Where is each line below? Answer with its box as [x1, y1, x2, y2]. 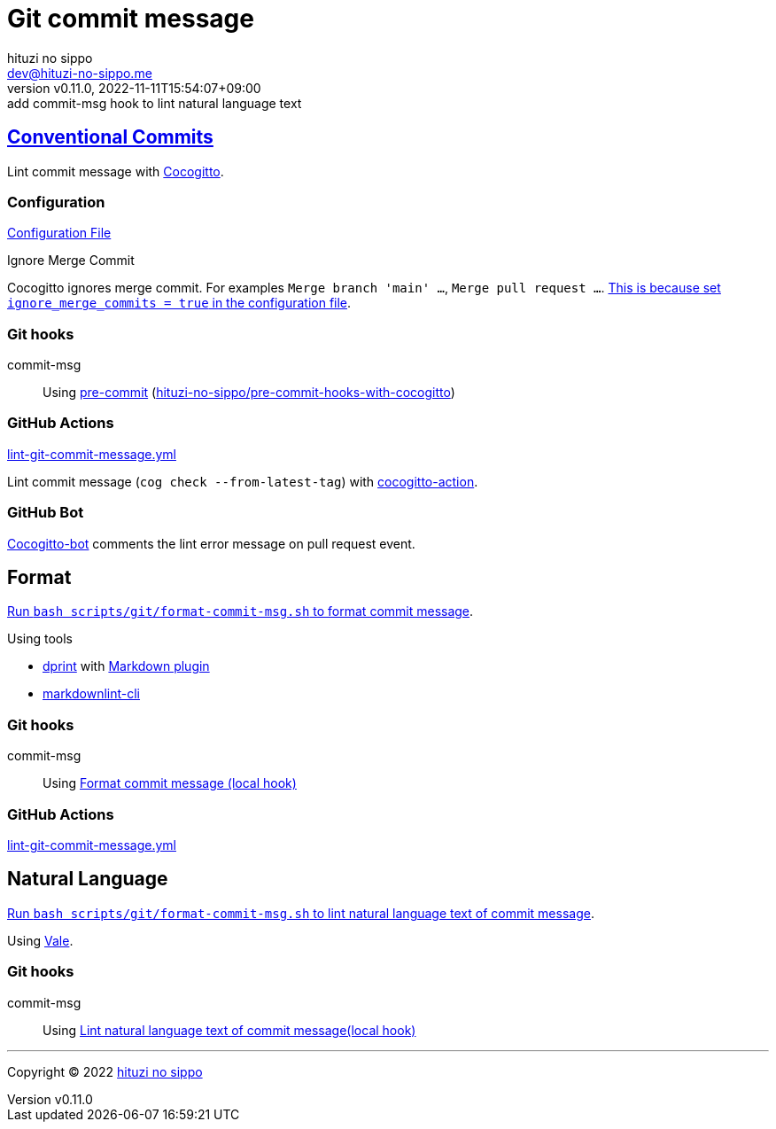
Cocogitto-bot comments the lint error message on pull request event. [7, 535, 415, 551]
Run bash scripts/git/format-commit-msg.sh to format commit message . [7, 603, 474, 619]
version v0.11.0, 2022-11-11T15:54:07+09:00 [7, 80, 261, 96]
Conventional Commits [7, 126, 213, 149]
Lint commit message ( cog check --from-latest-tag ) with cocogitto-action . [7, 473, 478, 489]
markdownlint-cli [43, 686, 141, 702]
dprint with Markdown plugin [43, 658, 210, 674]
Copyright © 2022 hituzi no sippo [7, 1063, 203, 1079]
